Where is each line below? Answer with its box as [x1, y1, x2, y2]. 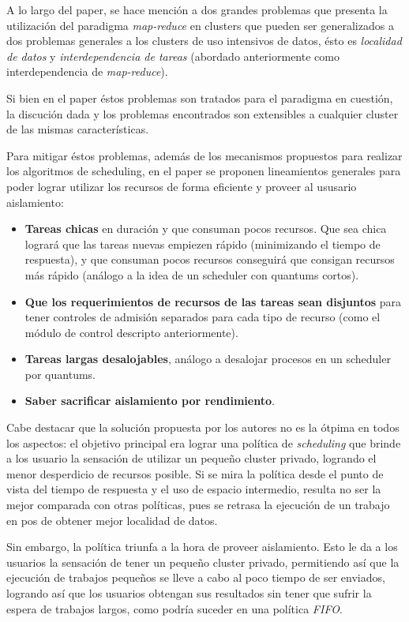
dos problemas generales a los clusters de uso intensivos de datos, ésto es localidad [6, 32, 402, 49]
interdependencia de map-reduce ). [6, 63, 168, 80]
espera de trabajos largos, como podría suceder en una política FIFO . [6, 600, 343, 616]
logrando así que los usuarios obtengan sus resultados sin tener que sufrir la [6, 585, 372, 601]
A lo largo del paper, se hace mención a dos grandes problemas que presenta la [6, 2, 388, 17]
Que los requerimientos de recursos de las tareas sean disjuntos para [24, 293, 402, 309]
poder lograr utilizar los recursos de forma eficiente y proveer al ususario [6, 178, 357, 194]
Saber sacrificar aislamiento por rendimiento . [24, 392, 275, 409]
